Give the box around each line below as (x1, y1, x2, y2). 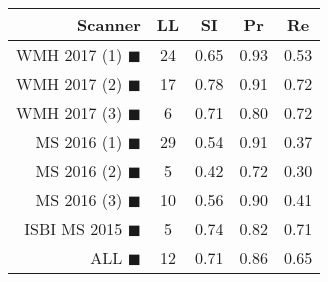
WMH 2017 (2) (16, 72, 123, 95)
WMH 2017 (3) (16, 101, 123, 124)
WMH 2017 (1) (16, 43, 123, 66)
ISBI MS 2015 (24, 217, 123, 240)
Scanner (77, 13, 141, 36)
